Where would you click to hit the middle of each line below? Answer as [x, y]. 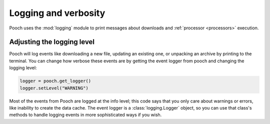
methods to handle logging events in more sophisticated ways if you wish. [85, 115]
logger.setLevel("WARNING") [54, 88]
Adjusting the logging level [52, 42]
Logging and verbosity [57, 13]
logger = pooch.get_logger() [55, 81]
